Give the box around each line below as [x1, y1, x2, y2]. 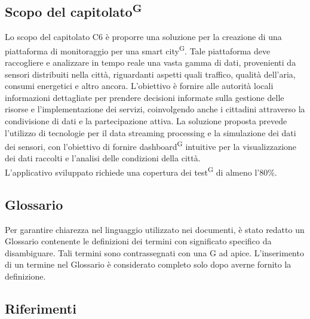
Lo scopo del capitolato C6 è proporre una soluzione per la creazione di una [5, 30, 282, 43]
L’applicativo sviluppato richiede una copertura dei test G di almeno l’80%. [5, 164, 277, 178]
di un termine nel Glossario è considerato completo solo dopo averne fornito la [5, 258, 291, 271]
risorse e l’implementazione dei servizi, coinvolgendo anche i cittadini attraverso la [5, 103, 305, 115]
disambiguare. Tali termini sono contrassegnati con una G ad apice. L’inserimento [5, 246, 304, 259]
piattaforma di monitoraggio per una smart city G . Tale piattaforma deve [5, 42, 271, 57]
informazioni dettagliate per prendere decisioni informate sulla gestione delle [5, 91, 284, 103]
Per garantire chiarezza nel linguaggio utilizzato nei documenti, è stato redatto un [5, 223, 305, 235]
